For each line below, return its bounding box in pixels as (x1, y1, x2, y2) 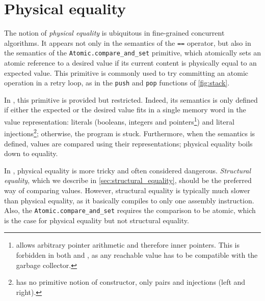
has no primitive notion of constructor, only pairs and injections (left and (16, 277, 246, 287)
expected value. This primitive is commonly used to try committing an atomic (4, 67, 248, 78)
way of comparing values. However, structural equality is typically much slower (4, 185, 250, 195)
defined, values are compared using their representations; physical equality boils (4, 138, 253, 148)
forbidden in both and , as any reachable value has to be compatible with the (16, 249, 258, 260)
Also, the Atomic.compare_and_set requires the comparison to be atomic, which (4, 205, 256, 216)
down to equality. (4, 148, 58, 159)
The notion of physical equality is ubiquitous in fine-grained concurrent (4, 27, 225, 38)
